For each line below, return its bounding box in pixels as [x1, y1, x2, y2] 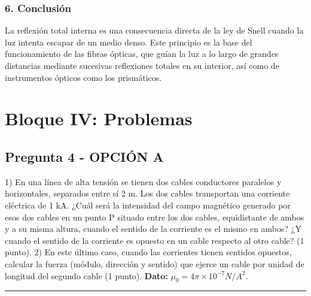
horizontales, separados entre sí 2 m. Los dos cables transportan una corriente [5, 187, 290, 200]
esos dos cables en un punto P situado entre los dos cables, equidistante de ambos [5, 210, 304, 223]
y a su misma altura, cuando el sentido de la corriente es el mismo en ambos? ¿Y [5, 222, 301, 235]
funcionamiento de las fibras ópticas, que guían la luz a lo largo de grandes [5, 47, 279, 60]
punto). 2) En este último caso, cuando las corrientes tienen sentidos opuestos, [5, 246, 292, 258]
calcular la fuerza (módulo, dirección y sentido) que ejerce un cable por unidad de [5, 257, 304, 270]
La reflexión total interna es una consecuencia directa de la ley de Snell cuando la [5, 24, 304, 37]
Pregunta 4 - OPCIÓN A [5, 147, 164, 165]
